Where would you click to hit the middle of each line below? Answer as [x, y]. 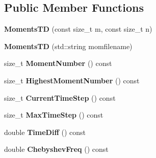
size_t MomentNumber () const [58, 63]
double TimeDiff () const [45, 132]
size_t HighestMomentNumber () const [72, 80]
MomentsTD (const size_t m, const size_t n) [78, 29]
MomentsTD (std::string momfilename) [68, 46]
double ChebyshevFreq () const [56, 149]
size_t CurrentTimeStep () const [60, 97]
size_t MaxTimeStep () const [54, 115]
